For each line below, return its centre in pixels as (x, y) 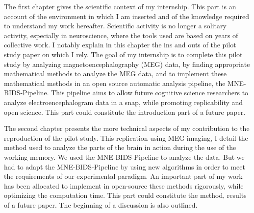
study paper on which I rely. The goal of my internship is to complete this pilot (123, 54)
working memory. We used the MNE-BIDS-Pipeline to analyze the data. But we (124, 157)
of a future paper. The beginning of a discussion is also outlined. (101, 204)
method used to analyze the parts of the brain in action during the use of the (120, 147)
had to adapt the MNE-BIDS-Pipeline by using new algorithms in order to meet (125, 166)
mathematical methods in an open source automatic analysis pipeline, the (115, 83)
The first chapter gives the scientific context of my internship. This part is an (120, 6)
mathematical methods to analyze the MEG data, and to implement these (115, 74)
